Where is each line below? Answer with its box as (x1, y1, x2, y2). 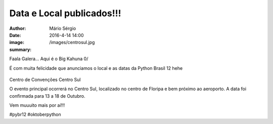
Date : (9, 32, 21, 38)
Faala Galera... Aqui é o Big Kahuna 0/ (9, 56, 88, 62)
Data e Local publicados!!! (9, 8, 121, 19)
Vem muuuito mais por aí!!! (9, 102, 65, 108)
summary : (9, 46, 32, 53)
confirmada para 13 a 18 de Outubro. (9, 93, 85, 99)
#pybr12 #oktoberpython (9, 111, 62, 117)
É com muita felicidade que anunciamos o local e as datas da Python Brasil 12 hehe (9, 65, 183, 71)
